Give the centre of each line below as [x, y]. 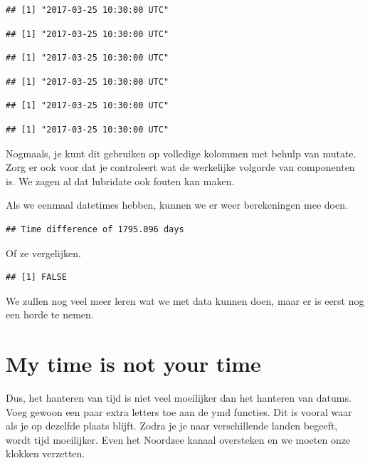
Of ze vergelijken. [43, 253]
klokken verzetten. [46, 453]
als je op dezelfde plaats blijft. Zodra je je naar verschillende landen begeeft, [172, 426]
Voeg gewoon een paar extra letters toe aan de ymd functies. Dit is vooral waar [179, 411]
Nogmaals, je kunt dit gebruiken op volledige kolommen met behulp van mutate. [181, 153]
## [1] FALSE [36, 277]
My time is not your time [133, 364]
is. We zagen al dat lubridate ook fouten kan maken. [120, 181]
